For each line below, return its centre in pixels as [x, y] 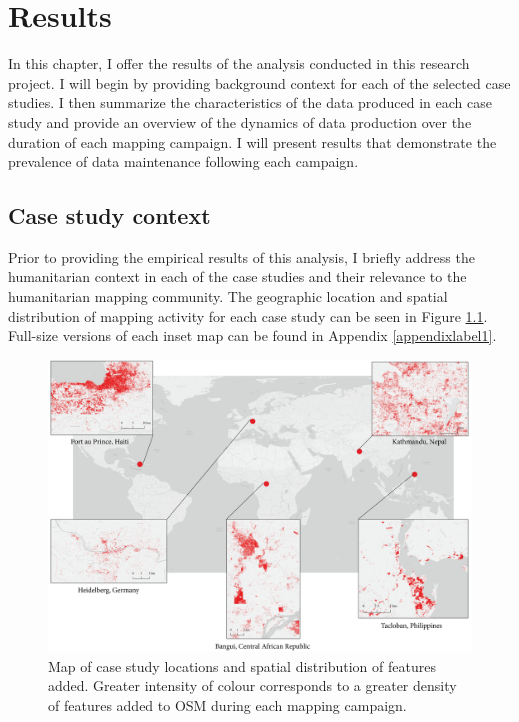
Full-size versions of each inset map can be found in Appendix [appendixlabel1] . [252, 335]
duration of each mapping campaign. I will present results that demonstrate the [252, 141]
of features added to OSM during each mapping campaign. [227, 704]
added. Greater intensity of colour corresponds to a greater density [252, 685]
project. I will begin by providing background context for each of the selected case [259, 82]
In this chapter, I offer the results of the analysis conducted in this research [239, 63]
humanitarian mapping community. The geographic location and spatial [228, 296]
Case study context [109, 215]
